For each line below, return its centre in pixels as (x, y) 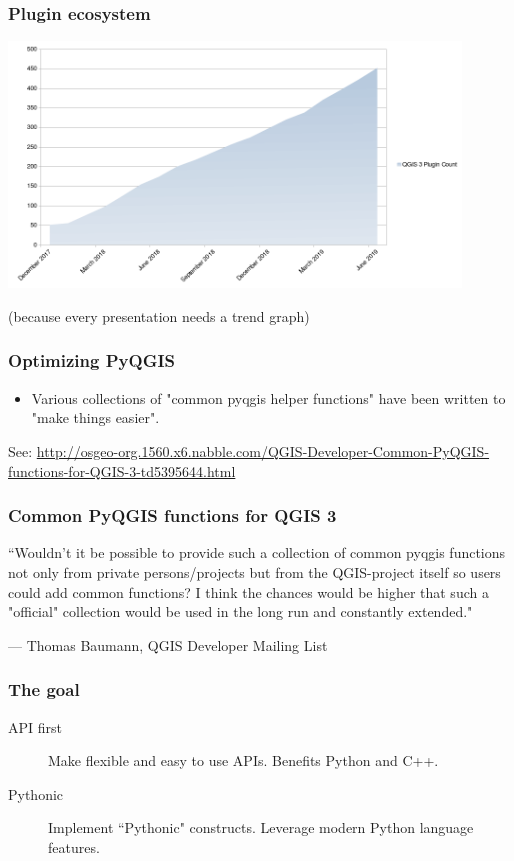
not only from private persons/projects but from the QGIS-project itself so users (254, 571)
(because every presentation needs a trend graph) (159, 315)
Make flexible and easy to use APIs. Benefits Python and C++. (243, 760)
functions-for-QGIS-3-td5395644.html (122, 470)
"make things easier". (95, 417)
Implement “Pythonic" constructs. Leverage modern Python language (261, 827)
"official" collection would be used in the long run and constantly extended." (240, 611)
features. (74, 846)
